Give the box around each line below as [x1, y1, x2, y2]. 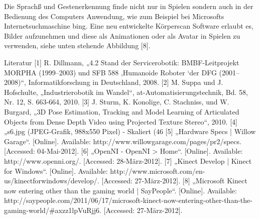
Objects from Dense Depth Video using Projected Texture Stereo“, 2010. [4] [4, 116, 237, 127]
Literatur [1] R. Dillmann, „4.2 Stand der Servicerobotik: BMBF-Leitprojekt [4, 57, 239, 67]
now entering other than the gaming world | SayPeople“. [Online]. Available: [4, 185, 237, 195]
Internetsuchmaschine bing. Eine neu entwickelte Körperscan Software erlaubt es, [4, 21, 253, 31]
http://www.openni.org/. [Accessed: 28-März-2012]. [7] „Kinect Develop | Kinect [4, 155, 252, 166]
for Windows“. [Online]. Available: [4, 165, 108, 176]
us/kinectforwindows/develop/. [4, 175, 99, 186]
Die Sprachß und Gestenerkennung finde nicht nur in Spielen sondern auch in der [4, 1, 253, 11]
